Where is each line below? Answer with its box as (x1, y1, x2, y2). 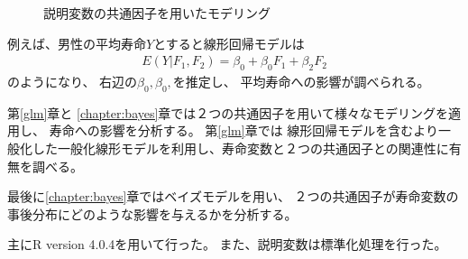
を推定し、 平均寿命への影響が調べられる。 (172, 72, 430, 91)
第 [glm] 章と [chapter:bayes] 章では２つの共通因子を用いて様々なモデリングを (7, 103, 448, 122)
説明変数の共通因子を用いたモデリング (43, 4, 271, 22)
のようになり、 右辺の (7, 72, 138, 91)
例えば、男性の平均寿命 (7, 33, 146, 52)
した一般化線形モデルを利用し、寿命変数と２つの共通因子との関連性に (32, 139, 449, 157)
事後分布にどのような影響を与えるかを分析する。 (7, 204, 298, 223)
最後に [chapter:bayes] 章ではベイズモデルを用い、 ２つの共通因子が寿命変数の (7, 187, 459, 206)
